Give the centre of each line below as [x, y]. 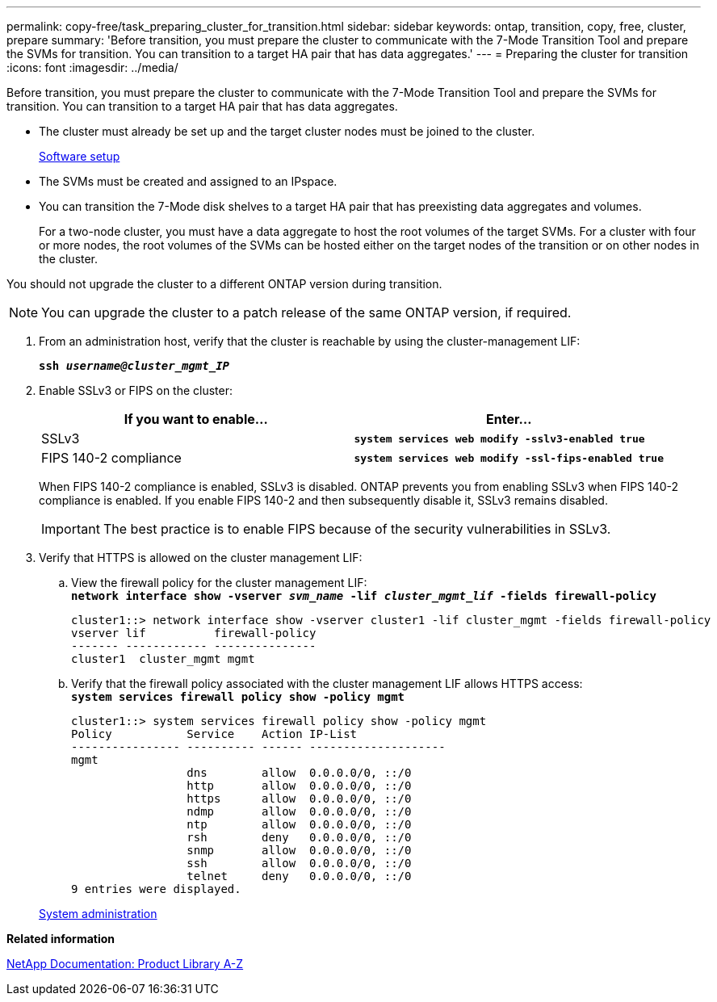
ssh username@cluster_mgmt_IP [134, 366]
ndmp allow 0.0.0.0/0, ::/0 [299, 811]
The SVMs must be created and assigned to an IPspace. [188, 181]
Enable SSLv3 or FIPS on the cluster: [136, 390]
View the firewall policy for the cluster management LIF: [219, 583]
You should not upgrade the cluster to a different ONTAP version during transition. [224, 284]
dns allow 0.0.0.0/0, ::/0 [299, 773]
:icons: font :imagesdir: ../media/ [92, 67]
